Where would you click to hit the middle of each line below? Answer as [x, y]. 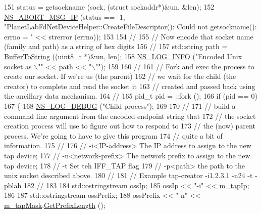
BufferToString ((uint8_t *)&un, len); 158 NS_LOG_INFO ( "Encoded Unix [123, 56]
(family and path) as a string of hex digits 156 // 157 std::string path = [116, 46]
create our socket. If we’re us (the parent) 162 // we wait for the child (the [120, 76]
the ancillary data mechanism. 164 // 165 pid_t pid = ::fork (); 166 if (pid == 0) [131, 96]
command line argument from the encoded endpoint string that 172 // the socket [130, 116]
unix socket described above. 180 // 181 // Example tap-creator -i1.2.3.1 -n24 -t [128, 175]
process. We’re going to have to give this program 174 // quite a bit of [113, 135]
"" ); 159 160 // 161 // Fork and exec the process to [175, 66]
